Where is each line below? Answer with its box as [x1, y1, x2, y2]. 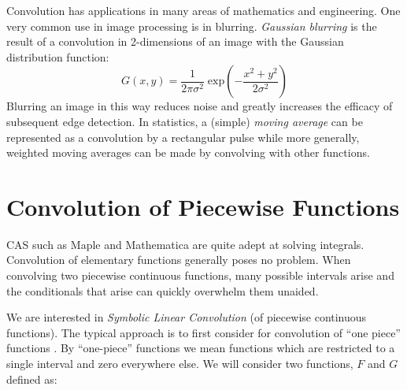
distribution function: [6, 48, 109, 65]
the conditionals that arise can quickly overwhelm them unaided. [6, 282, 319, 299]
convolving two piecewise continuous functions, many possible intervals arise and [6, 267, 394, 284]
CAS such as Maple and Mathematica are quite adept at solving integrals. [6, 236, 364, 252]
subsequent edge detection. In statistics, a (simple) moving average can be [6, 113, 363, 129]
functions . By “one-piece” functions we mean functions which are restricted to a [6, 340, 395, 356]
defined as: [6, 370, 57, 387]
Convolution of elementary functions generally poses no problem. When [6, 251, 351, 268]
